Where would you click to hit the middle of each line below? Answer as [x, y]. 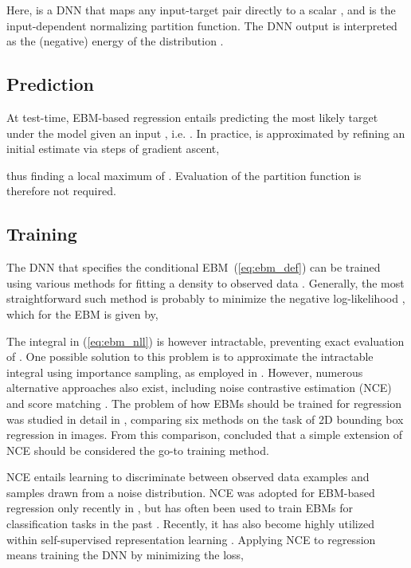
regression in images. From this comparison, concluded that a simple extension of [205, 435]
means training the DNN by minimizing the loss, [125, 555]
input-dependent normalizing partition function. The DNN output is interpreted [202, 25]
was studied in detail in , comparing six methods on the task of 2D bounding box [205, 419]
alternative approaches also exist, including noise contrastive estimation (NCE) [199, 388]
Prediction [50, 84]
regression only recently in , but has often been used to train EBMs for [180, 508]
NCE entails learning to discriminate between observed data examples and [188, 477]
